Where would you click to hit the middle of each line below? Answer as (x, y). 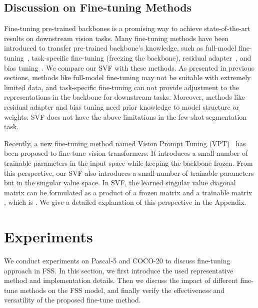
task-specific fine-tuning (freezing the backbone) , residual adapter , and (141, 57)
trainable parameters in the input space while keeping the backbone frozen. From (128, 163)
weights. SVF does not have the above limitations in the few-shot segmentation (125, 116)
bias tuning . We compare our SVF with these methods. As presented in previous (129, 67)
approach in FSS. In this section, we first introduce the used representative (119, 270)
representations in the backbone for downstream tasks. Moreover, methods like (124, 97)
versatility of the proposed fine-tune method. (72, 300)
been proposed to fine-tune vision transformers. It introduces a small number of (126, 153)
